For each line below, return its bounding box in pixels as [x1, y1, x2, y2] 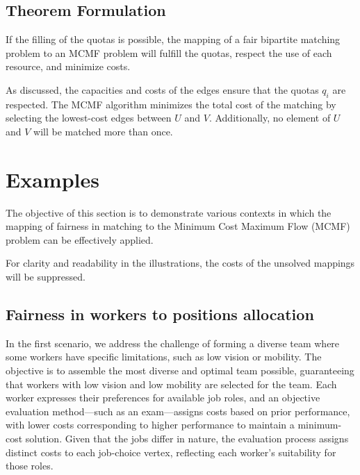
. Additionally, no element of [208, 110, 331, 125]
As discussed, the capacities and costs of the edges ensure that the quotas [6, 82, 319, 97]
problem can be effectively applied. [6, 232, 154, 247]
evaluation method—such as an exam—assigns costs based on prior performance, [6, 403, 350, 418]
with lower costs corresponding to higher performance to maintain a [6, 417, 295, 432]
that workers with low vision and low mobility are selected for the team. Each [6, 376, 337, 391]
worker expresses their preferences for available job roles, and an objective [6, 390, 320, 405]
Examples [6, 165, 99, 193]
